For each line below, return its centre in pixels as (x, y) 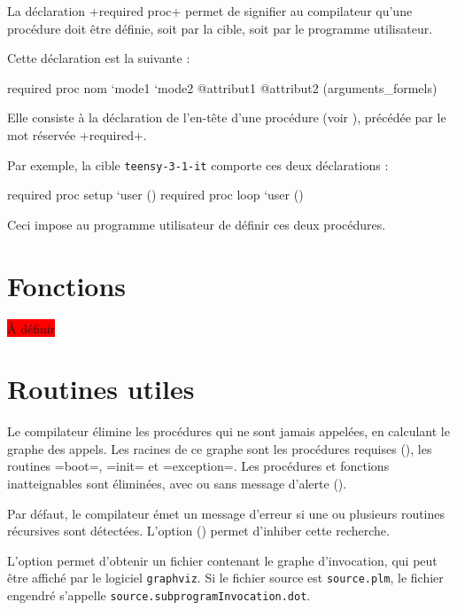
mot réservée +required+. (77, 134)
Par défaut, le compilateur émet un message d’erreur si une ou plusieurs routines (226, 513)
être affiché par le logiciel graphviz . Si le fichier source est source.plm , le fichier (225, 578)
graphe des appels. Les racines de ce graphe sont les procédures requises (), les (220, 448)
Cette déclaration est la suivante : (99, 58)
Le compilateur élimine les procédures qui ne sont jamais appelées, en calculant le (228, 431)
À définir (31, 328)
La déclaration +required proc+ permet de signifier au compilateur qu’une (210, 11)
